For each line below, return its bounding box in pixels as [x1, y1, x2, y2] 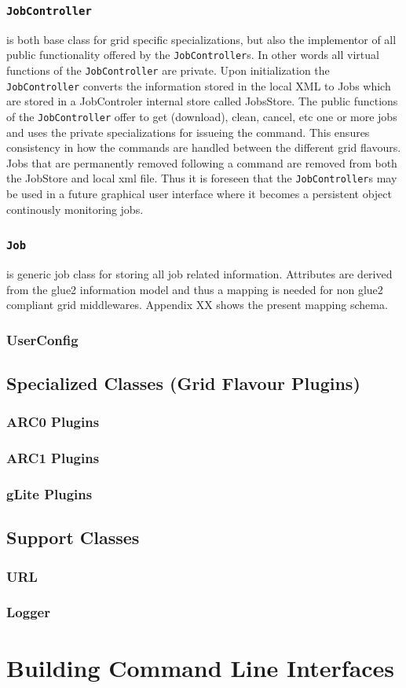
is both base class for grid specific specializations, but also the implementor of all [6, 31, 397, 47]
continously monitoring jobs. [6, 201, 144, 217]
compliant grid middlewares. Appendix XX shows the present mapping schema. [6, 296, 388, 313]
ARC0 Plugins [6, 412, 100, 432]
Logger [6, 602, 50, 622]
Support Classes [6, 525, 140, 550]
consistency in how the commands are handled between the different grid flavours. [6, 139, 401, 156]
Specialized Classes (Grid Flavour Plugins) [6, 371, 360, 396]
